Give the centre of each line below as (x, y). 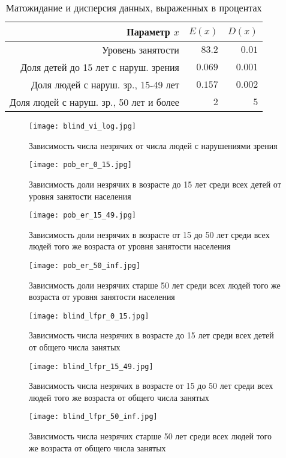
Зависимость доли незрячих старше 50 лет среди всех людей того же (155, 285)
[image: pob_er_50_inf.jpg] (85, 265)
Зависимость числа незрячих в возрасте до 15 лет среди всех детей (151, 335)
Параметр (148, 32)
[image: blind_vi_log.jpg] (82, 126)
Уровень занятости (141, 50)
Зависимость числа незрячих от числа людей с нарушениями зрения (153, 145)
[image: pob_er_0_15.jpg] (80, 165)
